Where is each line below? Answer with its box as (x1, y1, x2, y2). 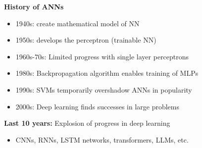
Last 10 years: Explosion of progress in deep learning (4, 118, 170, 128)
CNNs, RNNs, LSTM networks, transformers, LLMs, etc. (15, 134, 189, 145)
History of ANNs (4, 1, 64, 11)
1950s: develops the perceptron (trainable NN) (15, 35, 156, 45)
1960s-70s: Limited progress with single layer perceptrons (15, 51, 189, 61)
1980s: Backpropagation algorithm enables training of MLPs (15, 68, 199, 78)
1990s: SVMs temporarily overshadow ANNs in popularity (15, 84, 192, 95)
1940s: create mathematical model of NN (15, 18, 140, 28)
